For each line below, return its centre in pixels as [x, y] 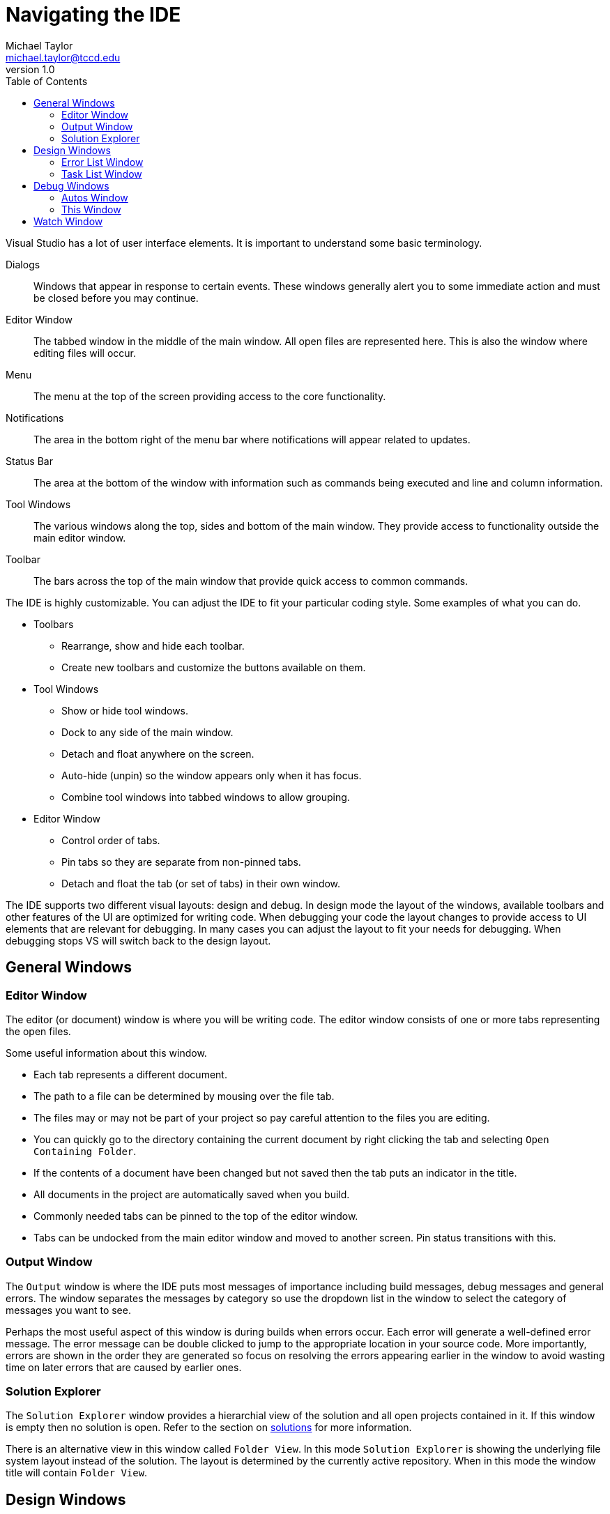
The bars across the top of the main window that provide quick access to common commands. [251, 581]
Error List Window [102, 162]
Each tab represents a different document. [130, 1074]
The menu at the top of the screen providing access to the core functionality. [210, 396]
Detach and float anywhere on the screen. [158, 754]
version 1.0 [30, 69]
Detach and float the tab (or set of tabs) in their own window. [201, 883]
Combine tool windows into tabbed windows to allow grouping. [206, 797]
